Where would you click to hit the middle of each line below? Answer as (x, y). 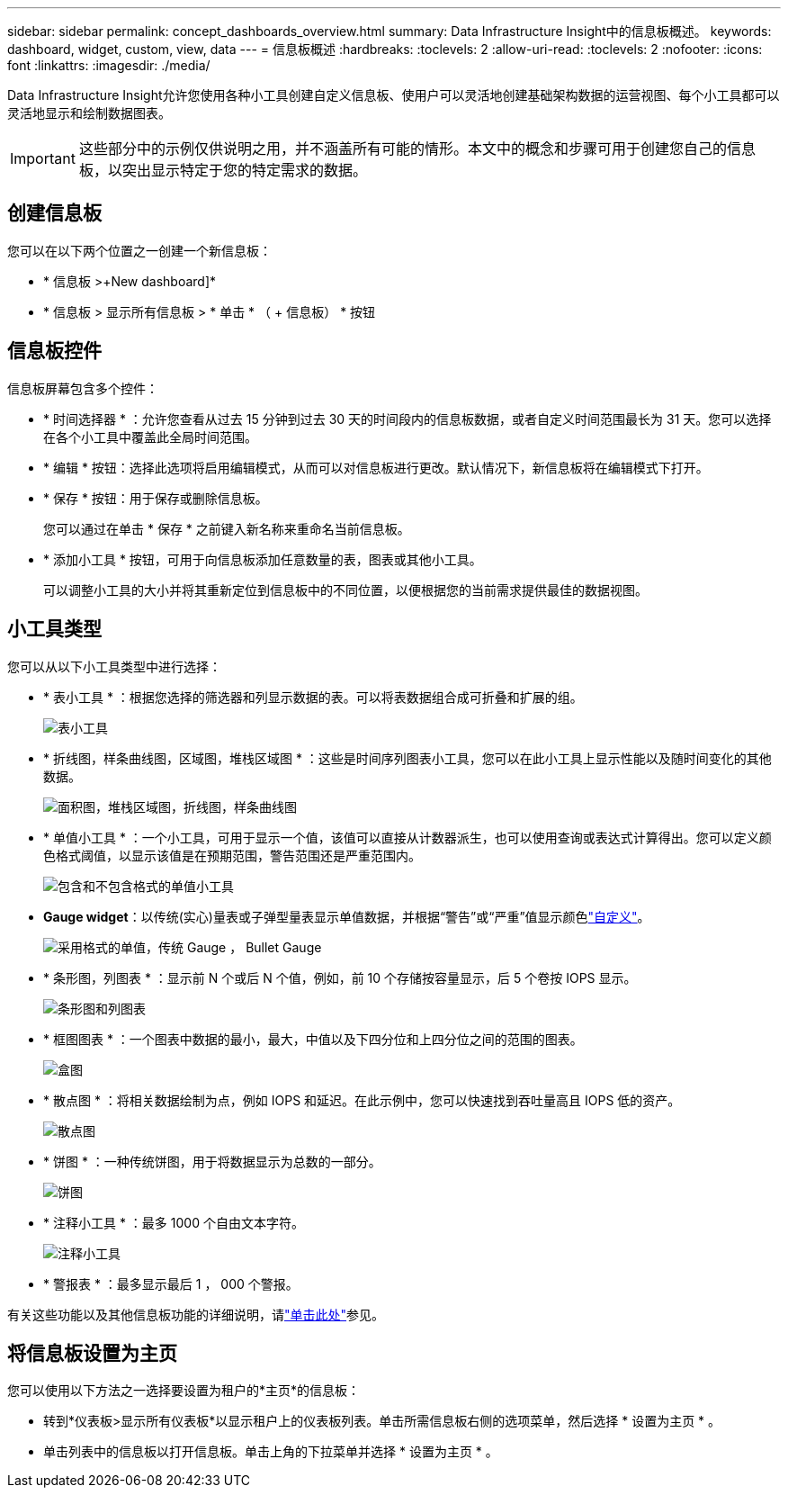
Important (43, 158)
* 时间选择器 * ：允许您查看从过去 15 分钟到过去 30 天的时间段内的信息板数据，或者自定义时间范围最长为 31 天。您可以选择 (407, 419)
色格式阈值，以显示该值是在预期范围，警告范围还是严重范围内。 (232, 855)
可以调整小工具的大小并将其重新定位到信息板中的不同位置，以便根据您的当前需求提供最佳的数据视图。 (345, 590)
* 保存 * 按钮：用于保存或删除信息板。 (156, 498)
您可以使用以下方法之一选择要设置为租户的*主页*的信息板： (184, 1391)
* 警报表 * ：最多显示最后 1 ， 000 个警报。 (171, 1283)
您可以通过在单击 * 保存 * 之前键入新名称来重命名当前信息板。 (227, 528)
